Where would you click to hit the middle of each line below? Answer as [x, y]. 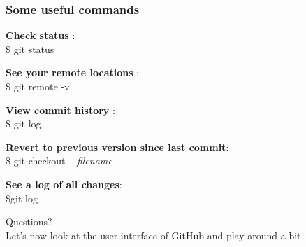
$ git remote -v [38, 86]
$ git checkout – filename [59, 161]
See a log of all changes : [64, 184]
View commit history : [60, 110]
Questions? [29, 221]
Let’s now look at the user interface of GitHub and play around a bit [153, 235]
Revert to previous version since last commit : [117, 147]
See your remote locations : [73, 72]
